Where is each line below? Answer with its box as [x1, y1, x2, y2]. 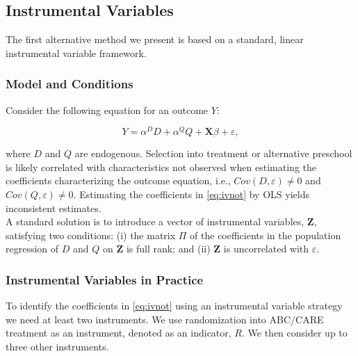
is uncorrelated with [223, 241, 309, 256]
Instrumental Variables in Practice [6, 270, 204, 288]
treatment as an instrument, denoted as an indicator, [6, 325, 231, 340]
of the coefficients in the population [190, 227, 341, 242]
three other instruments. [6, 339, 109, 354]
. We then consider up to [242, 325, 348, 340]
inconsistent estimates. [6, 200, 101, 215]
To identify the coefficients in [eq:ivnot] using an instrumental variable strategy [6, 298, 343, 313]
